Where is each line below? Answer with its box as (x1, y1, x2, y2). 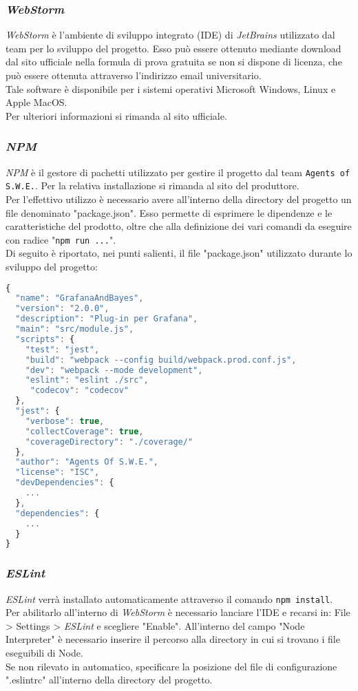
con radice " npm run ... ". (6, 232, 116, 246)
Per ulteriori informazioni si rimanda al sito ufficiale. (6, 108, 227, 123)
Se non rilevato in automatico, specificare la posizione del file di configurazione (6, 659, 337, 673)
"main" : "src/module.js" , (15, 324, 134, 334)
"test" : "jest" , (25, 344, 100, 354)
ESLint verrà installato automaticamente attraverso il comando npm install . (6, 591, 333, 606)
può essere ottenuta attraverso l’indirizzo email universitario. (6, 68, 262, 82)
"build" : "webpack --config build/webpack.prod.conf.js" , (25, 354, 297, 365)
